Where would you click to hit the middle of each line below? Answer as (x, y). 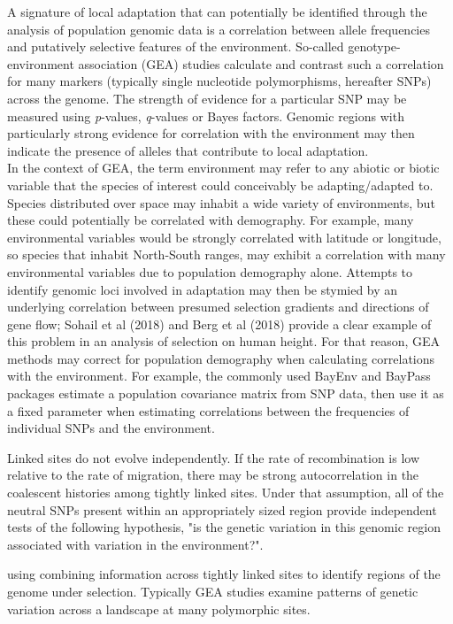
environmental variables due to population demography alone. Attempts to (210, 271)
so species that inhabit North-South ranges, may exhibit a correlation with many (226, 254)
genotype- (374, 46)
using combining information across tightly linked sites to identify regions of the (224, 574)
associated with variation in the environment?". (135, 544)
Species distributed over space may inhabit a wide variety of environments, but (221, 202)
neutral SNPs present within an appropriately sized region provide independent (222, 509)
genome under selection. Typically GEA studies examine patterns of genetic (213, 591)
